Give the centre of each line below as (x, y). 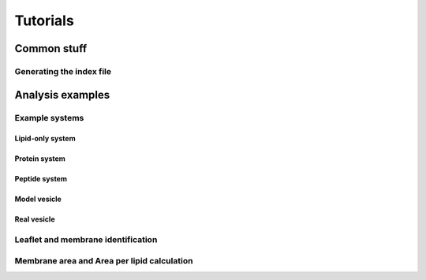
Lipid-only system (45, 139)
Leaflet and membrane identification (86, 240)
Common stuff (51, 49)
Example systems (49, 118)
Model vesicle (38, 199)
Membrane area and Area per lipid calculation (104, 260)
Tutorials (44, 21)
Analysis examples (62, 95)
